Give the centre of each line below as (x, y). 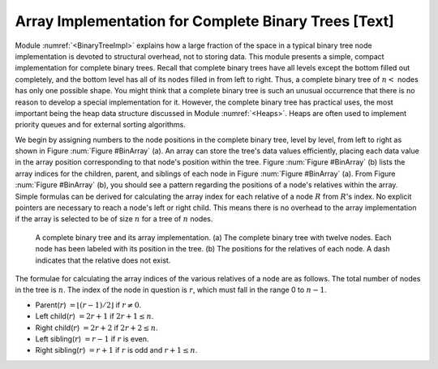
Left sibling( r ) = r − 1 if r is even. (92, 339)
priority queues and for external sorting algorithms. (100, 125)
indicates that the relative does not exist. (103, 260)
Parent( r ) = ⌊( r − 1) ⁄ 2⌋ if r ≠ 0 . (88, 305)
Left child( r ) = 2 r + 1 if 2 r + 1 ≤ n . (94, 316)
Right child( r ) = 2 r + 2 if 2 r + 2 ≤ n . (97, 328)
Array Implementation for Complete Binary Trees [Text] (205, 21)
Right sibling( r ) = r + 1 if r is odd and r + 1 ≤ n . (116, 350)
